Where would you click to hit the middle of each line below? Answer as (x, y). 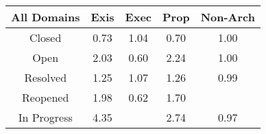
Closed (46, 37)
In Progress (45, 117)
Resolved (46, 77)
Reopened (46, 97)
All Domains (46, 17)
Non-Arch (228, 17)
